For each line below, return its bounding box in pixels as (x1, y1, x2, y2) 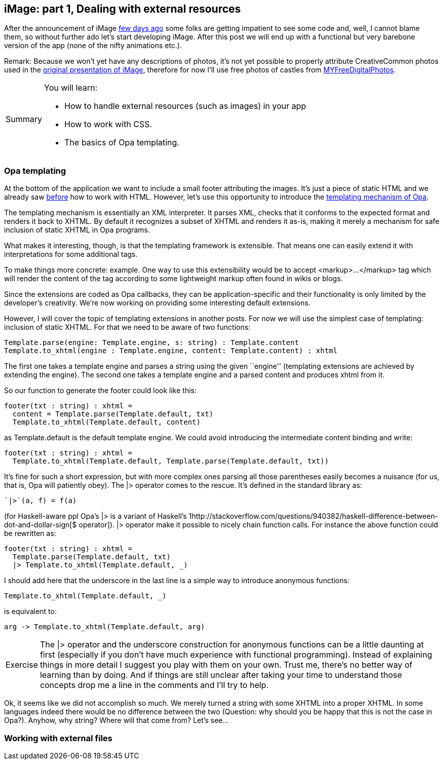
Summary (6, 114, 43, 125)
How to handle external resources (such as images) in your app (64, 101, 306, 111)
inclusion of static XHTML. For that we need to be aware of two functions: (4, 323, 250, 332)
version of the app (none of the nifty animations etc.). (4, 41, 182, 50)
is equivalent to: (4, 607, 57, 616)
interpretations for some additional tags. (4, 250, 138, 259)
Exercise (6, 660, 38, 670)
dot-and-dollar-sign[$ (4, 520, 77, 529)
